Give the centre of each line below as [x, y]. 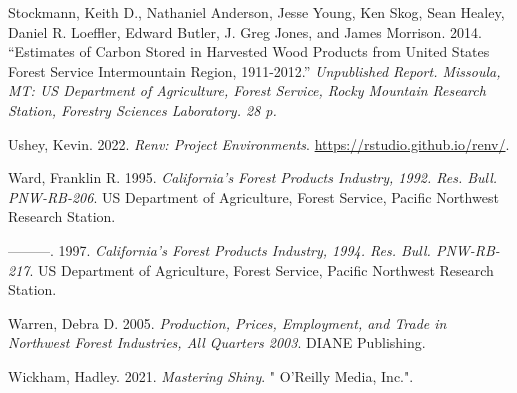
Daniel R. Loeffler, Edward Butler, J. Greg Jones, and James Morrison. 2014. [245, 31]
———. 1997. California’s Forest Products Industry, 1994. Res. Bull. [219, 249]
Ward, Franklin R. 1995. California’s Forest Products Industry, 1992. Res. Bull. [253, 177]
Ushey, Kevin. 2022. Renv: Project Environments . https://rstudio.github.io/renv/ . [259, 143]
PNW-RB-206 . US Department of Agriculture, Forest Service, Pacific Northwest [253, 196]
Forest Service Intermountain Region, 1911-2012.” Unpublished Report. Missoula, [254, 70]
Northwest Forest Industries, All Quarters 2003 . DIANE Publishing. [217, 342]
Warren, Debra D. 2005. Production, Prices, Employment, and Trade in [227, 322]
